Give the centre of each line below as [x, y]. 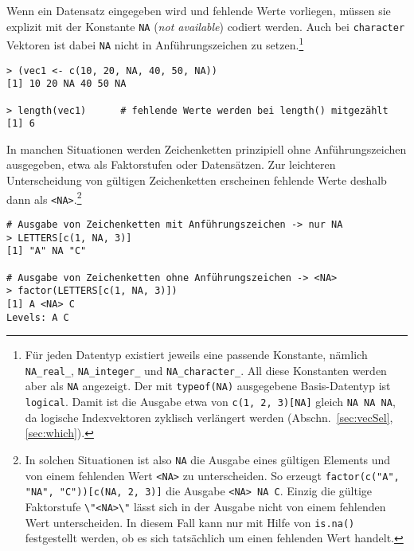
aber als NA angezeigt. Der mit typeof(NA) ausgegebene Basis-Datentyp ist [208, 386]
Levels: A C [38, 317]
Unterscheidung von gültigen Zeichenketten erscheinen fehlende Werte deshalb [197, 180]
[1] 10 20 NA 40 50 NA [66, 84]
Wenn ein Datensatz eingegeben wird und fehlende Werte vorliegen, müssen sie [199, 10]
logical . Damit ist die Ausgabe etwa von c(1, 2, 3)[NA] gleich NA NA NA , [210, 402]
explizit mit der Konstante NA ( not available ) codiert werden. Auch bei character [206, 26]
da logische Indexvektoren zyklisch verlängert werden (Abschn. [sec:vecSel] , [209, 417]
